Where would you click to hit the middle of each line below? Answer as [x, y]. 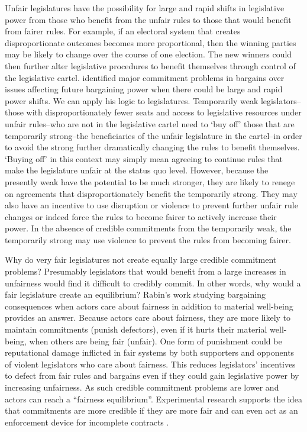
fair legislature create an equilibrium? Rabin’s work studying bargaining [135, 294]
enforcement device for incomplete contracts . [87, 422]
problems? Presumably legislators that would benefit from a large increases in [146, 271]
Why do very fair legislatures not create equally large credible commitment [141, 259]
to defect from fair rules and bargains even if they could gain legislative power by [152, 375]
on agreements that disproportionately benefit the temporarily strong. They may [151, 193]
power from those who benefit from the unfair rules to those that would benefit [148, 19]
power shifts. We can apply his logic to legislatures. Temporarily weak [132, 100]
